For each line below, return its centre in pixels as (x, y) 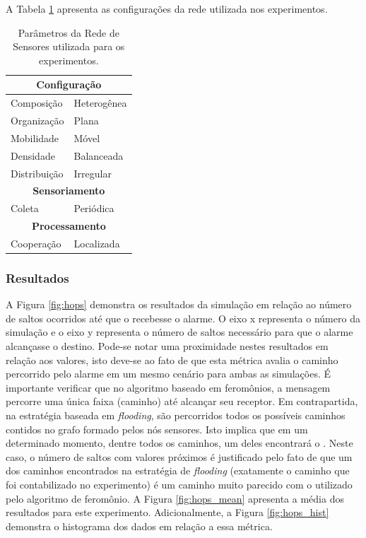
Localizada (97, 243)
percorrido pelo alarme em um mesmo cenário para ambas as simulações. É (169, 374)
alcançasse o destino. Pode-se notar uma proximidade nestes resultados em (167, 346)
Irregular (93, 173)
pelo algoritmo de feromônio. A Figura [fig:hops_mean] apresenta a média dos (175, 498)
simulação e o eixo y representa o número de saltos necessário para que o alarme (179, 332)
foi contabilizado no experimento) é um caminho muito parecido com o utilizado (179, 484)
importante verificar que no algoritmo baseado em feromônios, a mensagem (168, 387)
